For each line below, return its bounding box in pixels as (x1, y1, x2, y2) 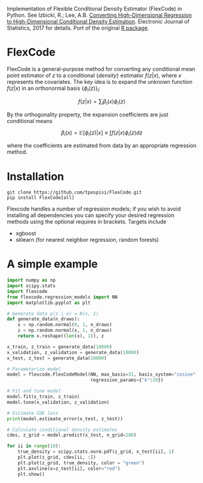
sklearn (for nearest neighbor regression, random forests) (15, 236, 159, 244)
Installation (7, 169, 64, 183)
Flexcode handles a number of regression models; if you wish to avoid (7, 205, 181, 213)
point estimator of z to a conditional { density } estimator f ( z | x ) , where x (7, 72, 182, 79)
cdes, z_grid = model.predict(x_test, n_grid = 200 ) (7, 432, 137, 438)
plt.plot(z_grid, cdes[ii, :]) (17, 455, 96, 461)
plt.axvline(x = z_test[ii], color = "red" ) (17, 466, 120, 472)
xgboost (15, 230, 37, 237)
